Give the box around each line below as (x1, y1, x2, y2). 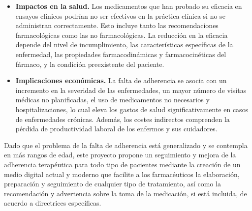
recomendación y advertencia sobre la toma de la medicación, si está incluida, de (4, 188, 247, 198)
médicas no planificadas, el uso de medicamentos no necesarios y (15, 94, 210, 105)
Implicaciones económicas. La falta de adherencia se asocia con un (15, 75, 227, 86)
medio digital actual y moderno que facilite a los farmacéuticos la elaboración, (4, 169, 240, 179)
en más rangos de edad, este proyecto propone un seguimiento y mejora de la (4, 150, 236, 160)
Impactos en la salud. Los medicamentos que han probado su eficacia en (15, 1, 242, 11)
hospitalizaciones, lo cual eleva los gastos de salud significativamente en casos (15, 104, 249, 114)
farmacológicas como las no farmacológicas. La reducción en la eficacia (15, 30, 228, 40)
